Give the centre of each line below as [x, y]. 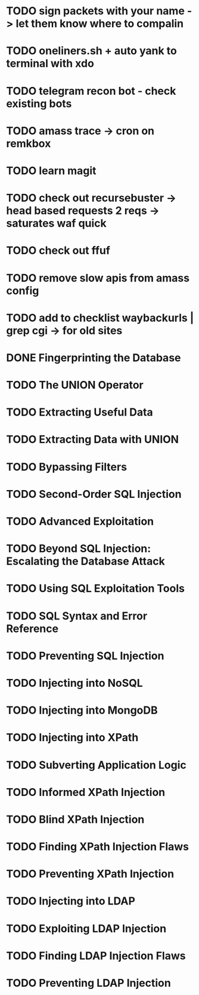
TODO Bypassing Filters [66, 467]
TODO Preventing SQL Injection [85, 655]
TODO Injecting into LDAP [71, 901]
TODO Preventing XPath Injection [90, 874]
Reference [32, 629]
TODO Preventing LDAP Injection [88, 983]
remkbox [29, 143]
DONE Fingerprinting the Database [94, 357]
